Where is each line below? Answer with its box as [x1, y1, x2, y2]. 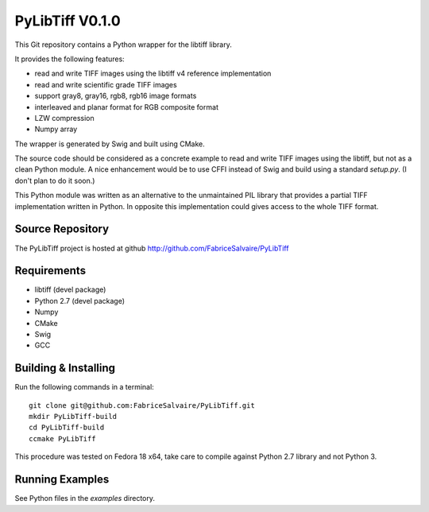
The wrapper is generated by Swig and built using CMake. [14, 139, 206, 149]
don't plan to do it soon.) [14, 176, 95, 185]
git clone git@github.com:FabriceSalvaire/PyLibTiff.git [29, 401, 256, 409]
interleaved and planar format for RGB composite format [34, 102, 218, 111]
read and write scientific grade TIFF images [34, 80, 178, 89]
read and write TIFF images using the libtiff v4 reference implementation [34, 68, 272, 79]
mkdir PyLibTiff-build [29, 412, 118, 421]
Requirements [14, 264, 87, 277]
